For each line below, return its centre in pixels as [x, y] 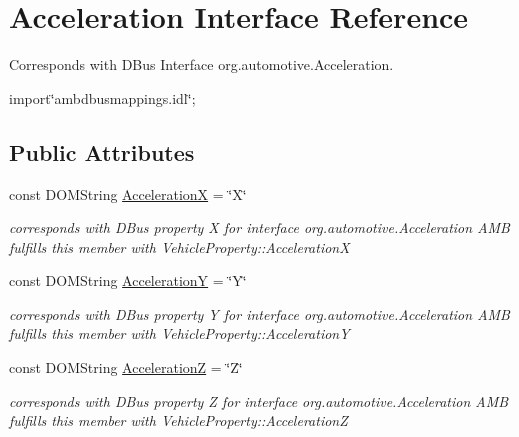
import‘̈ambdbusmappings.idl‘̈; [102, 97]
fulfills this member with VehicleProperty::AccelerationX [179, 246]
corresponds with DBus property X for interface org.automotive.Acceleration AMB [259, 227]
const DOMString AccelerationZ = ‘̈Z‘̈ [126, 367]
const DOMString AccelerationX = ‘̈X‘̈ [128, 193]
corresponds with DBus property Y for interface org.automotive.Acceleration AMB [259, 313]
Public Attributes [102, 151]
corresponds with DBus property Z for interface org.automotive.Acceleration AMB [259, 400]
